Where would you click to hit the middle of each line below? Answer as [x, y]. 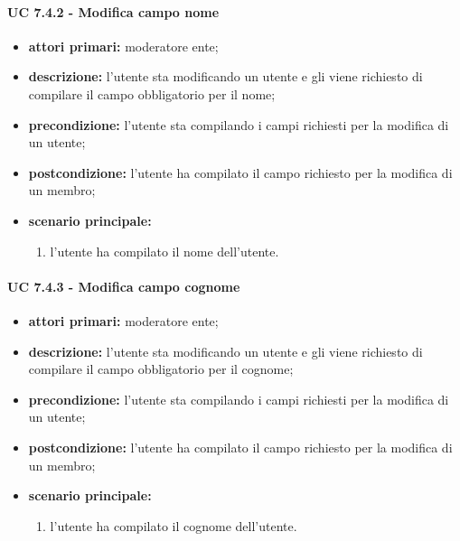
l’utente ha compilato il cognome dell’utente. [174, 525]
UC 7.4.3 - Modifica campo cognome [124, 286]
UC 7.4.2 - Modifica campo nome [113, 11]
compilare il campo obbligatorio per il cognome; [161, 369]
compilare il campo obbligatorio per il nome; [152, 93]
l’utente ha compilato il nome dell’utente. [164, 251]
